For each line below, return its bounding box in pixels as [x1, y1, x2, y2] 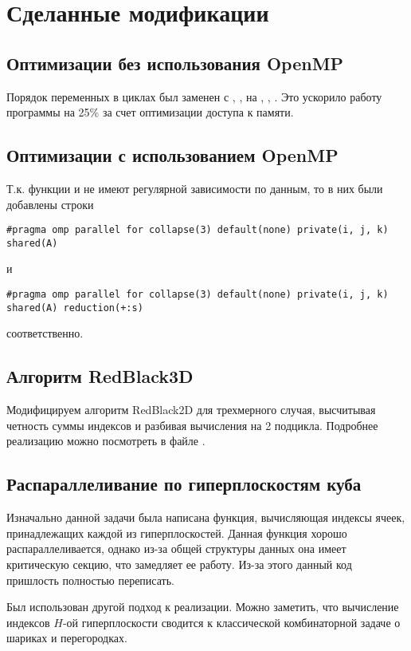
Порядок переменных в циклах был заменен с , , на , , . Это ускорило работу [6, 88, 382, 105]
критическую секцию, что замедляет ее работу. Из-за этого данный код [6, 555, 352, 572]
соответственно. [6, 325, 84, 341]
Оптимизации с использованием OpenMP [6, 143, 339, 168]
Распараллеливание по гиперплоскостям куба [6, 471, 362, 496]
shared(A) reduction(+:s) [6, 302, 143, 314]
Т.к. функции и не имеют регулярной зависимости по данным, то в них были [6, 180, 383, 196]
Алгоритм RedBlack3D [6, 364, 194, 389]
